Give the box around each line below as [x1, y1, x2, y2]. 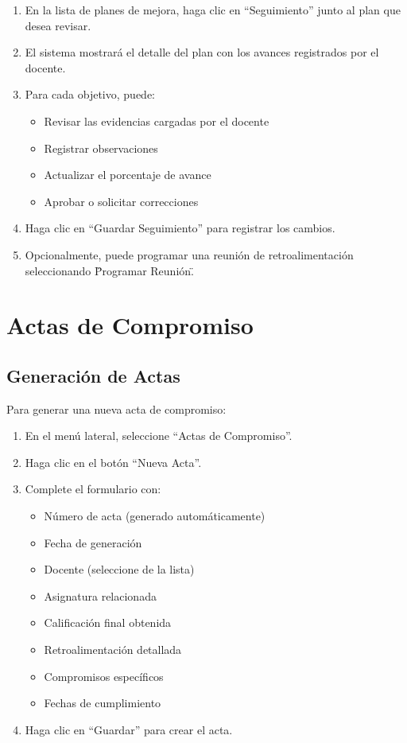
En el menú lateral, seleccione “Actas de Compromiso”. [25, 427, 293, 444]
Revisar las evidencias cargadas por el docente [44, 112, 269, 129]
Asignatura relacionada [44, 587, 157, 604]
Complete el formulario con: [25, 480, 161, 497]
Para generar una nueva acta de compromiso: [6, 400, 227, 417]
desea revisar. [25, 17, 91, 33]
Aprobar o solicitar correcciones [44, 193, 199, 209]
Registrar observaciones [44, 139, 158, 156]
